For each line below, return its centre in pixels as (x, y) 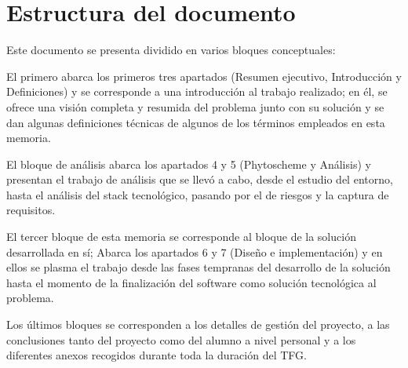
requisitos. (31, 210)
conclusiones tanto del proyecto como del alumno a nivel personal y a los (181, 339)
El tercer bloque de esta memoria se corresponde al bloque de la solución (181, 237)
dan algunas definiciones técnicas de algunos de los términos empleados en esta (196, 122)
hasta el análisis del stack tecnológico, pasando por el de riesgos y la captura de (198, 194)
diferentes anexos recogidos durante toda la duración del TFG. (157, 355)
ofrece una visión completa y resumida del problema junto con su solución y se (195, 106)
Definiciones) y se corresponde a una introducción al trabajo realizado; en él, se (197, 91)
